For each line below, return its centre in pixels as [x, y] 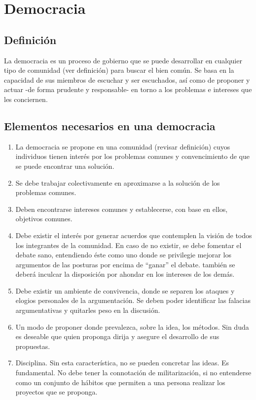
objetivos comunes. [44, 219]
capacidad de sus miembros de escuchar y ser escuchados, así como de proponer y [127, 79]
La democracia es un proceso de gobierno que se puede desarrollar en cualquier [123, 60]
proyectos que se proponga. [56, 392]
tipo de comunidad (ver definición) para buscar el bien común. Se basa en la [119, 70]
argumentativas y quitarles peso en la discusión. [88, 310]
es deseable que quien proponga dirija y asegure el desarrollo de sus [117, 336]
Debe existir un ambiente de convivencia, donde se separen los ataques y [125, 290]
